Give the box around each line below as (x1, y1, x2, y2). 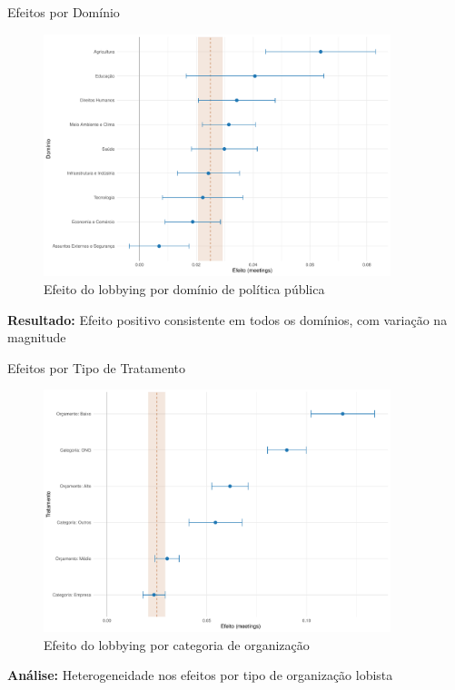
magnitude (7, 328, 66, 347)
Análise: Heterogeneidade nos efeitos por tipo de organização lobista (7, 665, 393, 685)
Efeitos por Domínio (7, 3, 120, 21)
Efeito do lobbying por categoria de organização (44, 635, 310, 654)
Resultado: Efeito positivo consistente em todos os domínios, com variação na (7, 310, 448, 329)
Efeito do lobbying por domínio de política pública (44, 280, 325, 298)
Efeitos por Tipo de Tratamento (7, 358, 185, 377)
